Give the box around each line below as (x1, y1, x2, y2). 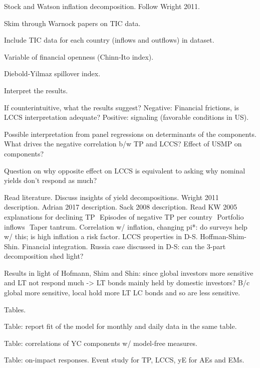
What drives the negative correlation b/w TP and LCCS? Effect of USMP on (4, 138, 242, 149)
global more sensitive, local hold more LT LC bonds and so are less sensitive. (4, 287, 240, 298)
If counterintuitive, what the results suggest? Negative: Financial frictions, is (4, 102, 239, 112)
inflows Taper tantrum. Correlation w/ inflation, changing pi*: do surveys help (4, 221, 247, 232)
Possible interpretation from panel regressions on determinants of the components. (4, 128, 256, 139)
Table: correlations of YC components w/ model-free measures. (4, 337, 197, 348)
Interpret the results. (4, 85, 68, 95)
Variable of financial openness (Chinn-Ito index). (4, 51, 154, 62)
